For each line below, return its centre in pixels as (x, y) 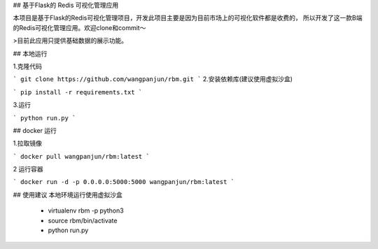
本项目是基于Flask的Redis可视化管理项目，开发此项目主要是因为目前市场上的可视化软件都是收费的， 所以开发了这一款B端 (188, 18)
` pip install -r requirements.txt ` (78, 92)
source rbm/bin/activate (83, 220)
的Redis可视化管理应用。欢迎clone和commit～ (79, 27)
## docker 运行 (35, 130)
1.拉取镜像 (27, 143)
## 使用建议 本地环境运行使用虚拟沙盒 (68, 194)
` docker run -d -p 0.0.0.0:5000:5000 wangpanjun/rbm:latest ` (124, 182)
